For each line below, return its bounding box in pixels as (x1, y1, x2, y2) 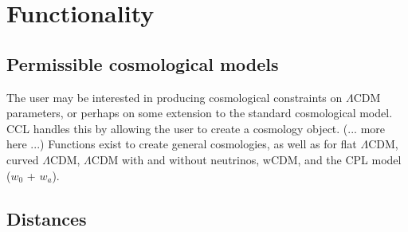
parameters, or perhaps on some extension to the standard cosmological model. (6, 104, 393, 121)
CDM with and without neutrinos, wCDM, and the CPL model (91, 151, 402, 167)
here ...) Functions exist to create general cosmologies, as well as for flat (6, 136, 357, 152)
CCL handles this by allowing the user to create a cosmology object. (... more (6, 120, 386, 136)
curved (6, 151, 39, 167)
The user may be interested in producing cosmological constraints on (6, 88, 343, 105)
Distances (6, 206, 87, 230)
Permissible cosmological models (6, 51, 279, 76)
